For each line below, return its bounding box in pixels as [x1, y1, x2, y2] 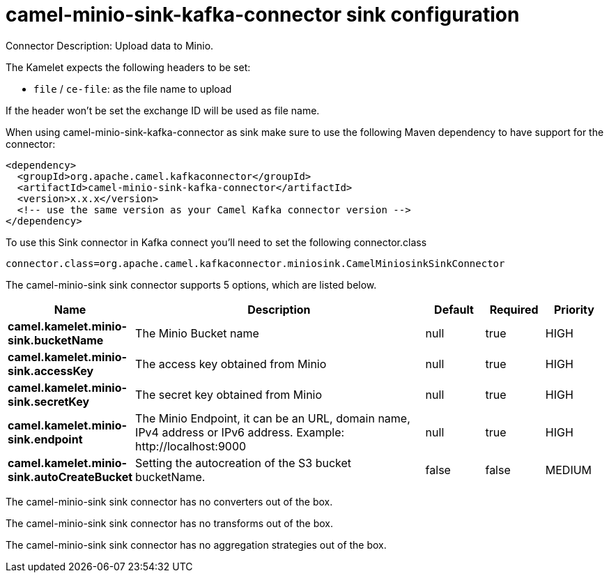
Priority [553, 302, 594, 317]
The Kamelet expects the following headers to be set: [6, 61, 251, 73]
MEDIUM [545, 462, 592, 477]
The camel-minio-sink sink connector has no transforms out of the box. [6, 517, 333, 529]
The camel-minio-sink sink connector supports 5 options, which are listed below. [6, 278, 377, 291]
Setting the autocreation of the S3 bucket [135, 455, 352, 470]
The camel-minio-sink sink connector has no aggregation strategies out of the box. [6, 538, 387, 551]
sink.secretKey [8, 394, 90, 409]
